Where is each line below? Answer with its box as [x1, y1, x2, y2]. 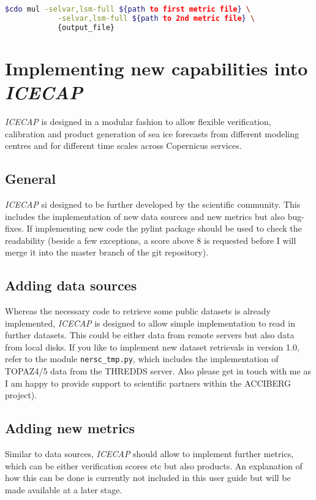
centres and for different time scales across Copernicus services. [5, 139, 242, 152]
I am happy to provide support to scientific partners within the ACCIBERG [5, 376, 291, 389]
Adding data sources [5, 276, 137, 295]
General [5, 169, 56, 188]
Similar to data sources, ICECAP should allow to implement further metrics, [5, 447, 294, 460]
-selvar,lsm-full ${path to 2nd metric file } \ [57, 13, 255, 23]
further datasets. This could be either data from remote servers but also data [5, 328, 295, 341]
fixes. [5, 222, 24, 235]
